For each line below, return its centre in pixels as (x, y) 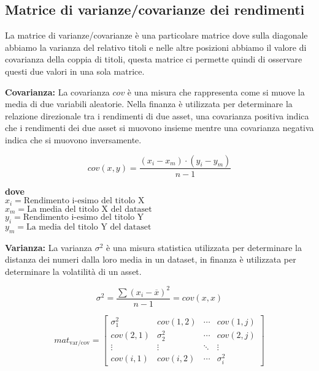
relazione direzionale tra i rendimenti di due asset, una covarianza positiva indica (157, 115)
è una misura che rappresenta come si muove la (216, 92)
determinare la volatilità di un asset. (73, 271)
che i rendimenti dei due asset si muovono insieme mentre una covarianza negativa (159, 128)
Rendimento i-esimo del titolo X (84, 201)
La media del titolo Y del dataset (89, 227)
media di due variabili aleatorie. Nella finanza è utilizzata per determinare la (149, 104)
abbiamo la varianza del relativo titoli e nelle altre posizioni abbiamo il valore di (156, 47)
